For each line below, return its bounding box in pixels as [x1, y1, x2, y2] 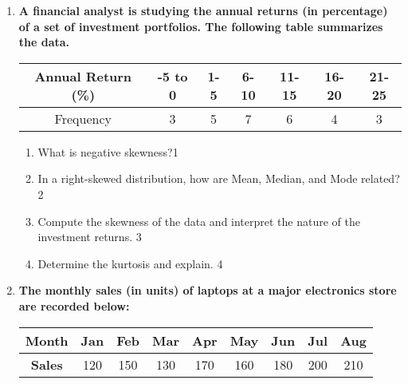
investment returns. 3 [37, 228, 142, 245]
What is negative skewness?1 [37, 143, 178, 160]
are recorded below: [18, 297, 130, 314]
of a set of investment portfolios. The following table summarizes [18, 18, 383, 34]
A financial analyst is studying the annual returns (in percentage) [18, 2, 388, 18]
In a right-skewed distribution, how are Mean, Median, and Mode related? [37, 170, 400, 187]
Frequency [54, 109, 112, 128]
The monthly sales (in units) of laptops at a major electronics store [18, 282, 397, 299]
